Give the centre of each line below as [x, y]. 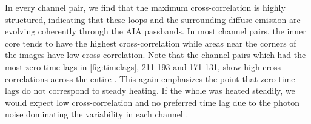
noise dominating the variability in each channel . [97, 114]
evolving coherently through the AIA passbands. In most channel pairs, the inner [155, 31]
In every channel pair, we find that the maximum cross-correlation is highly [145, 7]
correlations [26, 78]
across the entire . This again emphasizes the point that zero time [173, 78]
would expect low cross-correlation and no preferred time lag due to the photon [152, 102]
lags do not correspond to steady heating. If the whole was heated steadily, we [150, 90]
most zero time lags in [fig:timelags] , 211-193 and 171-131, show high [132, 66]
